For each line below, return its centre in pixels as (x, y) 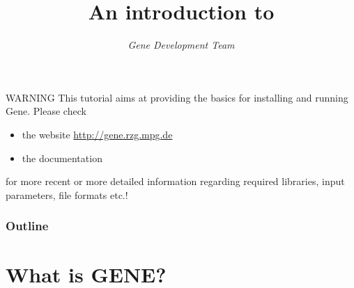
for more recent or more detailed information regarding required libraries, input (175, 181)
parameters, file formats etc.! (67, 194)
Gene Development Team (181, 45)
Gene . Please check (46, 111)
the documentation (62, 158)
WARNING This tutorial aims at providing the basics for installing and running (177, 97)
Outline (27, 226)
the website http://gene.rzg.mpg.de (97, 134)
